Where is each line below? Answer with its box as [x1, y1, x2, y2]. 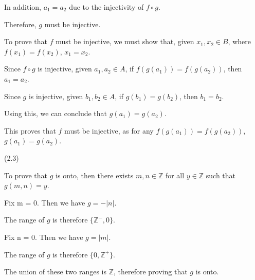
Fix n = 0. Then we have [4, 231, 83, 242]
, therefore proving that [113, 266, 188, 277]
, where [228, 36, 251, 47]
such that [206, 170, 236, 180]
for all [165, 170, 185, 180]
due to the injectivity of [69, 2, 144, 12]
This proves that [4, 125, 56, 136]
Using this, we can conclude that [4, 108, 107, 119]
